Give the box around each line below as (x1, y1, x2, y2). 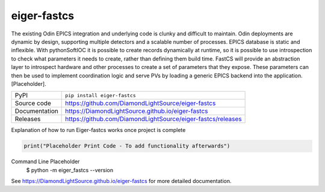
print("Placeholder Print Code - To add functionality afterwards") (23, 143, 231, 149)
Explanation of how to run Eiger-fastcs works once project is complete (11, 127, 186, 134)
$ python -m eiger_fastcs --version (26, 166, 114, 173)
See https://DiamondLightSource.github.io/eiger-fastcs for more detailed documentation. (11, 178, 232, 185)
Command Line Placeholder (11, 158, 80, 165)
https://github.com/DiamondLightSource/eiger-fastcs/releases (65, 115, 242, 123)
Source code (14, 99, 51, 107)
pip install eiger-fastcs (65, 92, 137, 98)
